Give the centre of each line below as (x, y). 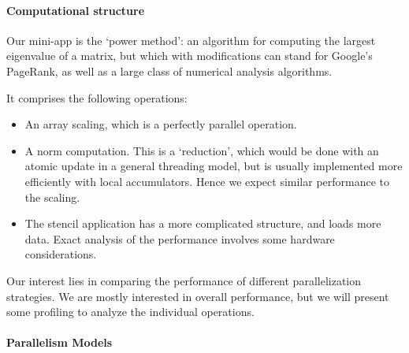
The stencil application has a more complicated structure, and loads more (203, 223)
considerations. (61, 254)
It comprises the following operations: (97, 97)
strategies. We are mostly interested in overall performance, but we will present (198, 296)
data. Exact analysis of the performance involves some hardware (180, 238)
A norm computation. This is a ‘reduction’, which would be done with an (202, 150)
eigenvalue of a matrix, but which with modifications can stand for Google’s (190, 56)
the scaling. (52, 197)
